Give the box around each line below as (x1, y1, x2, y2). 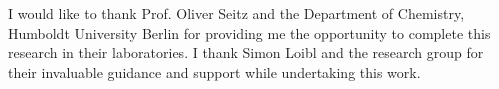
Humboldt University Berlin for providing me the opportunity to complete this (8, 22, 491, 43)
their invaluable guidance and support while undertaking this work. (8, 61, 421, 82)
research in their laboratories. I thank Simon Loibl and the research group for (8, 42, 484, 63)
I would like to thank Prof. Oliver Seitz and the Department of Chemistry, (8, 3, 465, 23)
